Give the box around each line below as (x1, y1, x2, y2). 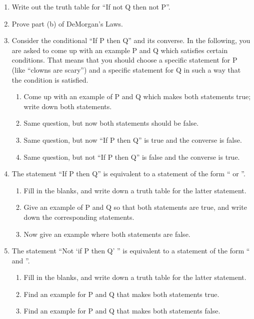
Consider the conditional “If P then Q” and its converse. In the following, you (11, 35, 250, 46)
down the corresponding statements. (23, 211, 134, 222)
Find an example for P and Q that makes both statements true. (23, 288, 219, 299)
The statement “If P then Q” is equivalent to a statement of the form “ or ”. (11, 168, 245, 179)
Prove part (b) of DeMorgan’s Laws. (11, 18, 123, 29)
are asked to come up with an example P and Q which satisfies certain (11, 45, 228, 55)
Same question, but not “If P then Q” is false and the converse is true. (23, 151, 240, 162)
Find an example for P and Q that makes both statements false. (23, 305, 220, 316)
